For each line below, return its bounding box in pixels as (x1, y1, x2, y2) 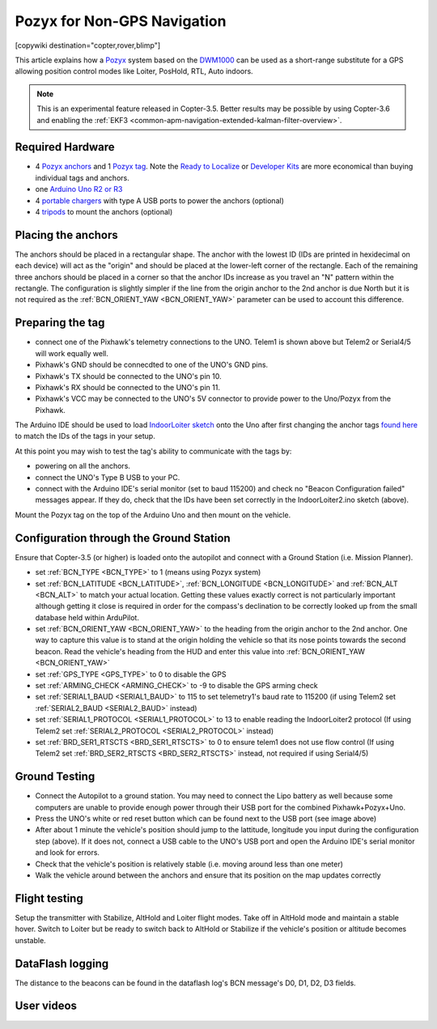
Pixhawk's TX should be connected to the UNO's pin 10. (35, 371, 222, 381)
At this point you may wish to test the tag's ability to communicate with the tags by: (15, 446, 292, 456)
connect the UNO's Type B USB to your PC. (35, 472, 180, 482)
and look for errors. (35, 848, 100, 857)
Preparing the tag (15, 316, 105, 330)
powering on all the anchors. (35, 461, 131, 471)
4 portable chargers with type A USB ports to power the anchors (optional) (35, 195, 285, 206)
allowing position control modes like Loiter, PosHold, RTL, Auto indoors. (15, 66, 254, 76)
